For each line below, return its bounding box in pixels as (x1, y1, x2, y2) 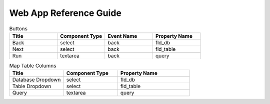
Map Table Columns (9, 62, 56, 69)
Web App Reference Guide (9, 7, 122, 18)
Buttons (9, 25, 27, 32)
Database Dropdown (12, 76, 61, 83)
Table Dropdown (12, 83, 51, 90)
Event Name (107, 32, 137, 39)
